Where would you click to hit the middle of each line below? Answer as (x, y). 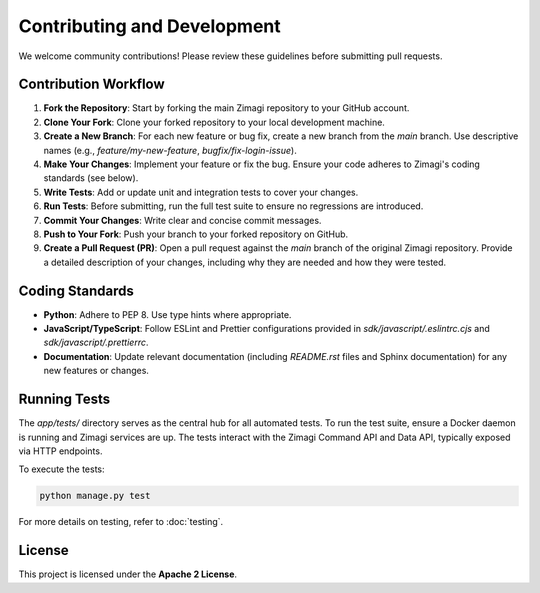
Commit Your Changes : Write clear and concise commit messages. (182, 220)
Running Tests (64, 399)
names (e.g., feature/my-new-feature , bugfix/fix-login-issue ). (170, 150)
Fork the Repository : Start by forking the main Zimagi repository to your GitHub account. (226, 108)
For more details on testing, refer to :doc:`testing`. (121, 522)
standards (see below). (91, 178)
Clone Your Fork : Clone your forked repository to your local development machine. (214, 122)
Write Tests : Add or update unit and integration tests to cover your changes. (201, 192)
